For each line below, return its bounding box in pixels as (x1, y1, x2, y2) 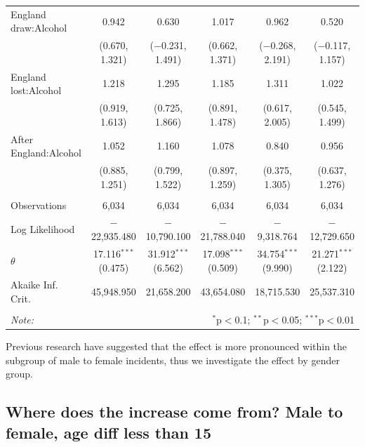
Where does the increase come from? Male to (6, 401, 343, 422)
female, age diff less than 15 (6, 421, 212, 443)
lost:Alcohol (11, 83, 62, 98)
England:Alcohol (11, 145, 81, 160)
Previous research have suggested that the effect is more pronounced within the (6, 339, 347, 354)
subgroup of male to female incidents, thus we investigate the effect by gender (6, 352, 340, 367)
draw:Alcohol (11, 20, 67, 35)
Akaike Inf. (11, 277, 58, 292)
